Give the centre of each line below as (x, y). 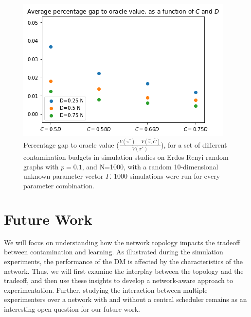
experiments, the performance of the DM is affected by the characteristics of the (124, 261)
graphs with (41, 166)
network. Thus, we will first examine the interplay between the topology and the (124, 271)
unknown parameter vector (63, 176)
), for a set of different (194, 144)
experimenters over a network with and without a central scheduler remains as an (125, 299)
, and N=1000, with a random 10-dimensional (150, 166)
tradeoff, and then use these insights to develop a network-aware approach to (118, 280)
